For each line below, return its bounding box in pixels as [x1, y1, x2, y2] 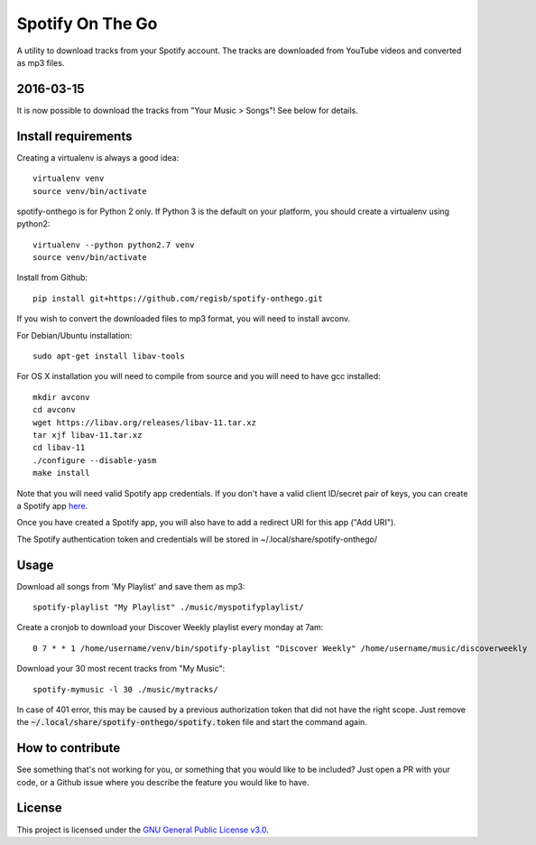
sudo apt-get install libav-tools [32, 351, 185, 361]
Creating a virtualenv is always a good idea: [16, 152, 180, 162]
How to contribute [16, 740, 121, 756]
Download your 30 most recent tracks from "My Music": [16, 664, 226, 674]
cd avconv [32, 404, 76, 415]
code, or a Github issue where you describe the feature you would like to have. [16, 776, 310, 787]
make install [32, 468, 90, 478]
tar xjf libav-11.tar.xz [32, 430, 143, 440]
